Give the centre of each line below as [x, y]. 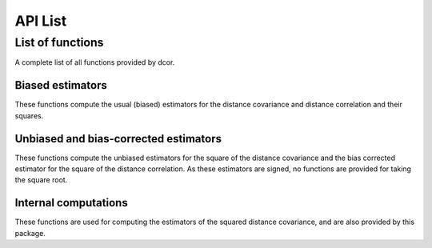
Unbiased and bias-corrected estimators [118, 139]
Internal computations [71, 203]
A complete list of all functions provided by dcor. [95, 62]
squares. [29, 115]
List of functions [59, 42]
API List [41, 21]
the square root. [41, 180]
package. [30, 233]
